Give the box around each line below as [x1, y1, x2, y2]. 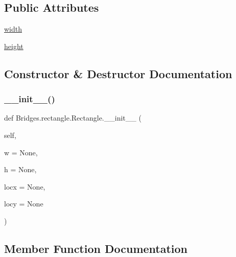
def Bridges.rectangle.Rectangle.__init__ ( [4, 112, 141, 123]
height [4, 40, 23, 51]
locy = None [4, 198, 43, 209]
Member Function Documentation [4, 240, 188, 256]
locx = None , [4, 181, 45, 192]
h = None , [4, 164, 37, 175]
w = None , [4, 147, 38, 157]
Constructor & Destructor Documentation [4, 65, 232, 81]
